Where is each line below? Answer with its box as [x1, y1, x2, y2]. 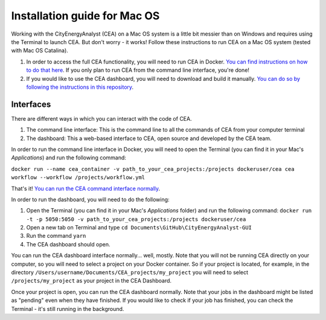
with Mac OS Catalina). [11, 47, 69, 54]
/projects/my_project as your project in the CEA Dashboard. [11, 277, 172, 284]
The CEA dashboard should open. [26, 240, 110, 248]
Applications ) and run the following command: [11, 154, 127, 161]
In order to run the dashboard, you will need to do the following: [11, 196, 170, 203]
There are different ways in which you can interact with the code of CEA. [11, 115, 193, 122]
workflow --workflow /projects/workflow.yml [11, 174, 145, 181]
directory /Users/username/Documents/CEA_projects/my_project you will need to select [11, 269, 249, 276]
